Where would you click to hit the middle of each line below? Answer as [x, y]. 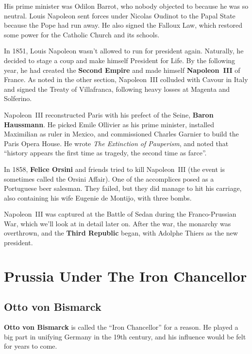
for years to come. [31, 346]
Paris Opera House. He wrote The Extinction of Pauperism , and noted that [116, 143]
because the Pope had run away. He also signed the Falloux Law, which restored [123, 25]
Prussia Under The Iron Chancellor [126, 276]
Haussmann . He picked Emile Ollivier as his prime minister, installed [109, 124]
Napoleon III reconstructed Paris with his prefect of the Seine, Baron [109, 114]
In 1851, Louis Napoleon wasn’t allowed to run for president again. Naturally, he [124, 51]
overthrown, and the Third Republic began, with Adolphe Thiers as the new [121, 233]
